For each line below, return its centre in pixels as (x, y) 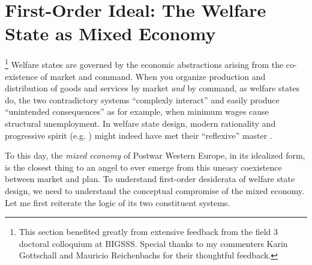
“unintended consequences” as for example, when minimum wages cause (137, 111)
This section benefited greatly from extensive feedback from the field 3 (148, 232)
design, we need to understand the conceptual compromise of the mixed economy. (154, 190)
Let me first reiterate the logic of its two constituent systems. (118, 202)
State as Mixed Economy (110, 33)
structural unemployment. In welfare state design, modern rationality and (140, 123)
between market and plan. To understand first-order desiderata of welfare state (150, 179)
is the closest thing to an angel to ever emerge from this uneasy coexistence (143, 167)
